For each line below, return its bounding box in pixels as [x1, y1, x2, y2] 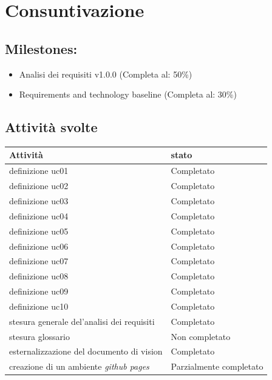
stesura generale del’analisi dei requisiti [9, 315, 155, 327]
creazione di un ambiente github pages [9, 360, 149, 373]
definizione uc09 [9, 285, 69, 298]
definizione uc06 [9, 239, 69, 252]
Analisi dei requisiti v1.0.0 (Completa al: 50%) [19, 67, 192, 80]
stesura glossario [9, 330, 70, 342]
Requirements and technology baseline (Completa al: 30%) [19, 88, 237, 101]
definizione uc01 [9, 164, 69, 177]
